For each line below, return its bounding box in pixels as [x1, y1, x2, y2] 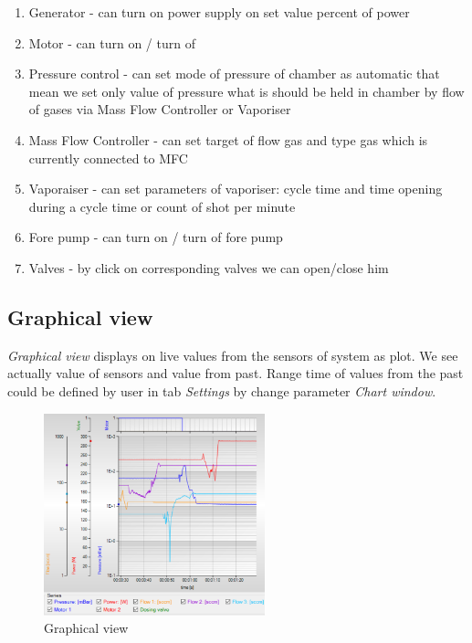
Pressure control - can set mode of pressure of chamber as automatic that [28, 64, 440, 83]
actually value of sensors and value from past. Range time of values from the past [7, 364, 464, 383]
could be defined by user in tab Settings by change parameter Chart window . [7, 381, 436, 400]
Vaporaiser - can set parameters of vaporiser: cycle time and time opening [28, 179, 443, 198]
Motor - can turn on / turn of [28, 33, 195, 52]
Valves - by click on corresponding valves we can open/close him [28, 258, 389, 277]
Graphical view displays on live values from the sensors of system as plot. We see [7, 345, 458, 364]
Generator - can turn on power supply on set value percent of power [28, 3, 410, 21]
